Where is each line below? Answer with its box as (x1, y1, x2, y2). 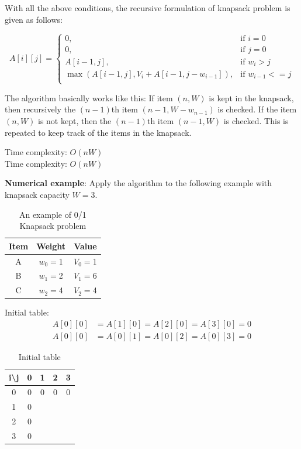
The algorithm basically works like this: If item (5, 91, 173, 104)
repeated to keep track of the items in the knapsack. (5, 126, 192, 138)
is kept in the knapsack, (209, 91, 294, 104)
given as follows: (5, 13, 63, 25)
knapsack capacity (5, 188, 70, 200)
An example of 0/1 (19, 208, 87, 220)
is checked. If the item (217, 103, 297, 115)
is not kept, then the (37, 115, 112, 127)
